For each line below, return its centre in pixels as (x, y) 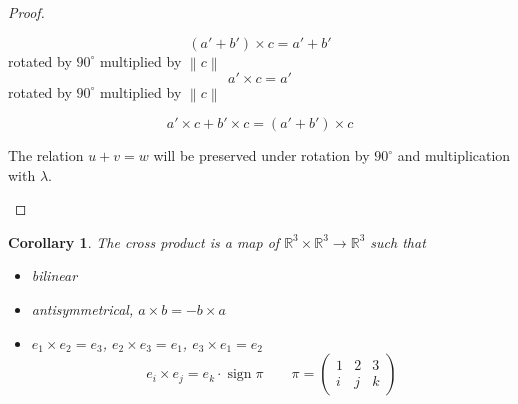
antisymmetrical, (82, 309)
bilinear (54, 275)
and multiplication (454, 155)
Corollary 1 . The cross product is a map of (144, 241)
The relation (46, 155)
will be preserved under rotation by (261, 155)
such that (398, 241)
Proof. (26, 12)
